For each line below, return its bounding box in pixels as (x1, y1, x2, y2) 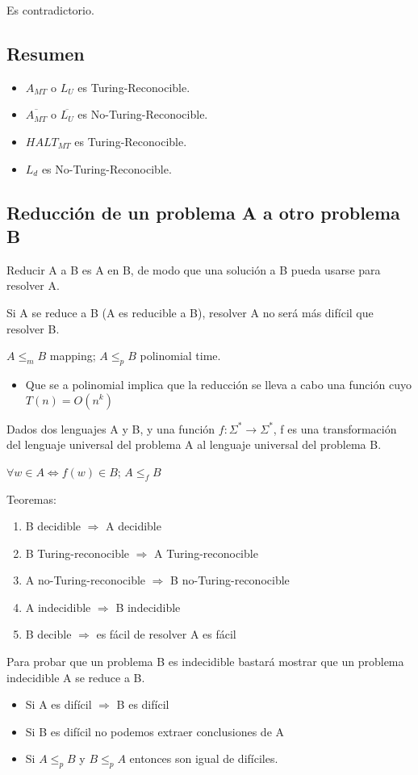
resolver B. (6, 320, 60, 337)
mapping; (49, 347, 96, 364)
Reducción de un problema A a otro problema (6, 199, 400, 224)
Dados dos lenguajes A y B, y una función (6, 420, 215, 437)
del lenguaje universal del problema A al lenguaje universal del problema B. (6, 436, 382, 453)
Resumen (6, 40, 85, 65)
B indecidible (115, 598, 181, 615)
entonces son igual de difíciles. (129, 750, 278, 767)
